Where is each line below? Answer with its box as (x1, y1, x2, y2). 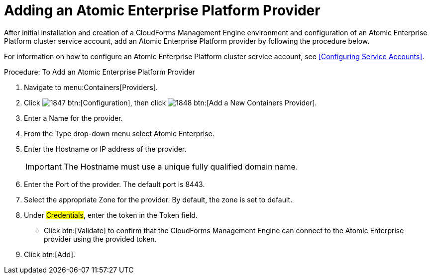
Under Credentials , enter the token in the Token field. (24, 210, 198, 219)
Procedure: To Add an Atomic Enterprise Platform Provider (4, 67, 195, 76)
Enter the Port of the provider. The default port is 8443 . (24, 180, 205, 188)
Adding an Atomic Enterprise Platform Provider (4, 2, 321, 19)
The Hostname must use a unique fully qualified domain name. (63, 161, 298, 172)
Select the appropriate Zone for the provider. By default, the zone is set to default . (24, 195, 293, 204)
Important (25, 161, 62, 172)
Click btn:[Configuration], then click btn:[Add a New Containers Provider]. (24, 98, 317, 107)
